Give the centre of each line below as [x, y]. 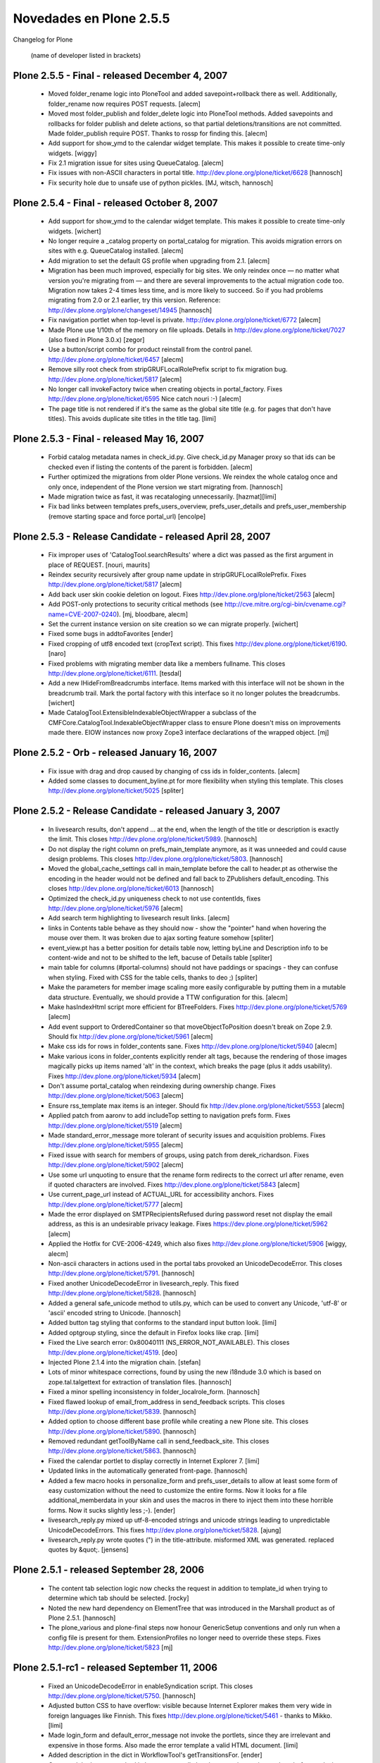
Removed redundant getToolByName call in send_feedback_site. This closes [159, 1441]
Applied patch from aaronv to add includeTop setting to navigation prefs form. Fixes [170, 1116]
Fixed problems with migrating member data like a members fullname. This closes [167, 664]
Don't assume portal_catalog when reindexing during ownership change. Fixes [162, 1086]
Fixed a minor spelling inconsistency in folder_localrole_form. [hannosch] [154, 1392]
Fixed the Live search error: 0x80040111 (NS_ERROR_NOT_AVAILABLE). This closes [169, 1343]
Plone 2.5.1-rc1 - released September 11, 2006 [115, 1667]
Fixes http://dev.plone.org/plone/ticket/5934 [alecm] [124, 1076]
